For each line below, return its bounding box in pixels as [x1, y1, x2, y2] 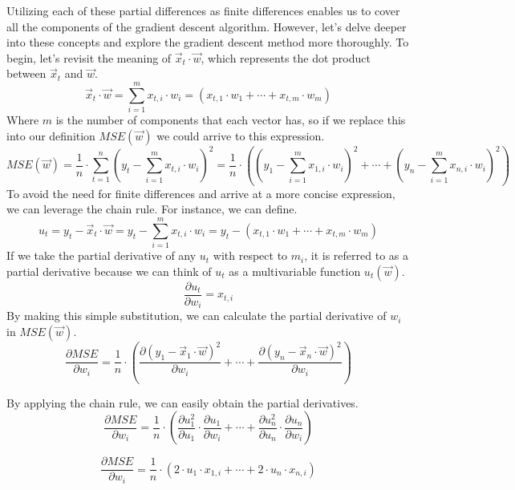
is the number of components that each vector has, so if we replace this [55, 111, 406, 128]
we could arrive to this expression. [156, 127, 325, 144]
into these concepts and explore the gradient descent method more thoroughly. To [6, 34, 409, 51]
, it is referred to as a [304, 247, 408, 264]
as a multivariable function [229, 262, 361, 279]
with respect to [213, 247, 288, 264]
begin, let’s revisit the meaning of [6, 49, 172, 66]
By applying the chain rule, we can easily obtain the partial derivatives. [6, 394, 359, 411]
